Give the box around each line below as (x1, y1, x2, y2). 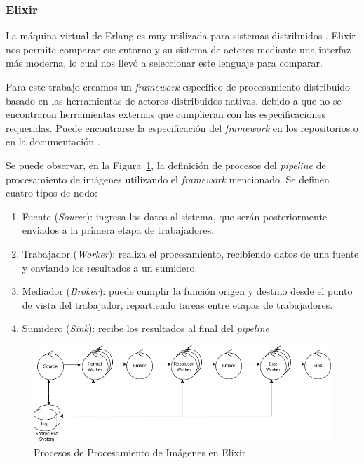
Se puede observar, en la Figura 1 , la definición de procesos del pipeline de (6, 157, 326, 172)
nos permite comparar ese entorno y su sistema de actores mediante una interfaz (6, 41, 351, 56)
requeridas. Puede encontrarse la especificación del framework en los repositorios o (6, 120, 358, 135)
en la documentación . (6, 134, 100, 149)
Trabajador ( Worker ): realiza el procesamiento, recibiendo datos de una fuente (22, 246, 359, 260)
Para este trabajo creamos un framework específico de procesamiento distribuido (6, 79, 351, 93)
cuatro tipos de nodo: (6, 185, 97, 200)
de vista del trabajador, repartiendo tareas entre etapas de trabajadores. (22, 297, 333, 312)
